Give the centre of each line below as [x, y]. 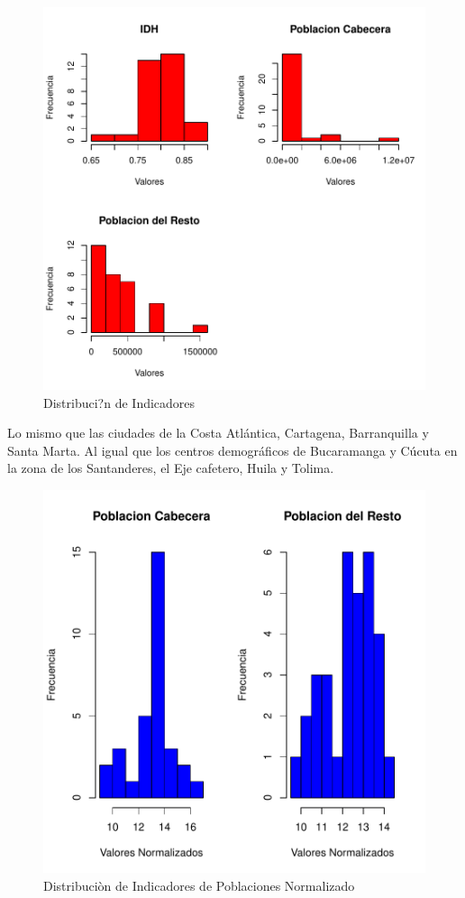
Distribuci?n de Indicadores [119, 402]
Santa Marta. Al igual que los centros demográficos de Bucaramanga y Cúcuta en [232, 450]
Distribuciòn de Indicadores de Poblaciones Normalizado [199, 885]
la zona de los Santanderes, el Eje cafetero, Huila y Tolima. [171, 468]
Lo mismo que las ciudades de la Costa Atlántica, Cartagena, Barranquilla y [218, 433]
